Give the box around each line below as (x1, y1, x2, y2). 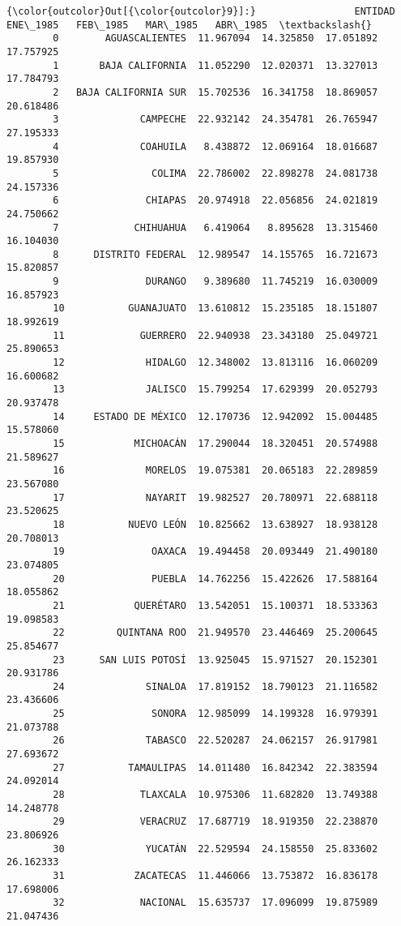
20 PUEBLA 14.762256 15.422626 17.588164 (53, 572, 378, 585)
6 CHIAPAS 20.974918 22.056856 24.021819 (53, 195, 378, 207)
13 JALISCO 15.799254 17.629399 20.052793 (53, 384, 378, 396)
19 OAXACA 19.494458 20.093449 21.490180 (53, 546, 378, 558)
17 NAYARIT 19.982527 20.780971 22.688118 (53, 491, 378, 504)
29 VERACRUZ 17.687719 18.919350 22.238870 (53, 816, 378, 828)
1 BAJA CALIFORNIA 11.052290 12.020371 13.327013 (53, 59, 378, 71)
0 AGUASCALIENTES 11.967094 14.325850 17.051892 (53, 32, 378, 45)
